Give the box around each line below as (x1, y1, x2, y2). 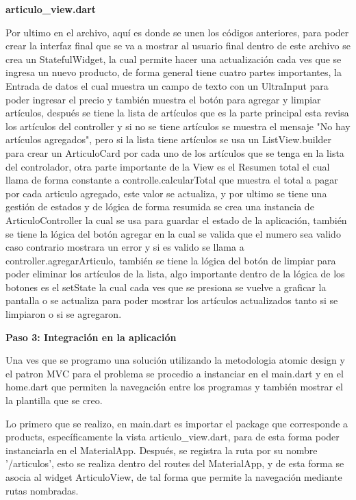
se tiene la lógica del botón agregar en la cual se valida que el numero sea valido (5, 226, 341, 240)
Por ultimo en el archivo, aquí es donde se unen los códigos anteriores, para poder (5, 25, 349, 39)
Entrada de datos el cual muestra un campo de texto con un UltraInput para (5, 78, 329, 92)
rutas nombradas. (5, 483, 79, 497)
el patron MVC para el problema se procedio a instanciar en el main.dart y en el (5, 366, 344, 380)
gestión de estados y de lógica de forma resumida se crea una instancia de (5, 199, 314, 214)
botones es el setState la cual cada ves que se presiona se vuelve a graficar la (5, 279, 327, 294)
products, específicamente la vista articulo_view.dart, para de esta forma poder (5, 429, 340, 444)
